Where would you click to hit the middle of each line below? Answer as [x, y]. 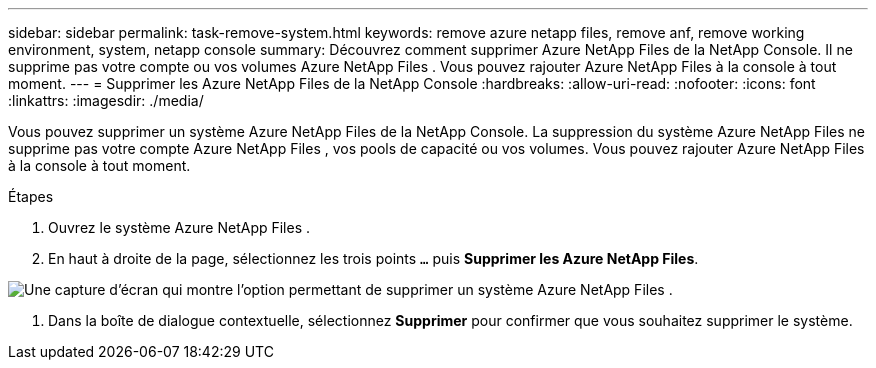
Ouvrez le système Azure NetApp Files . [179, 227]
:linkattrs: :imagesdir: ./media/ [106, 100]
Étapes [31, 196]
